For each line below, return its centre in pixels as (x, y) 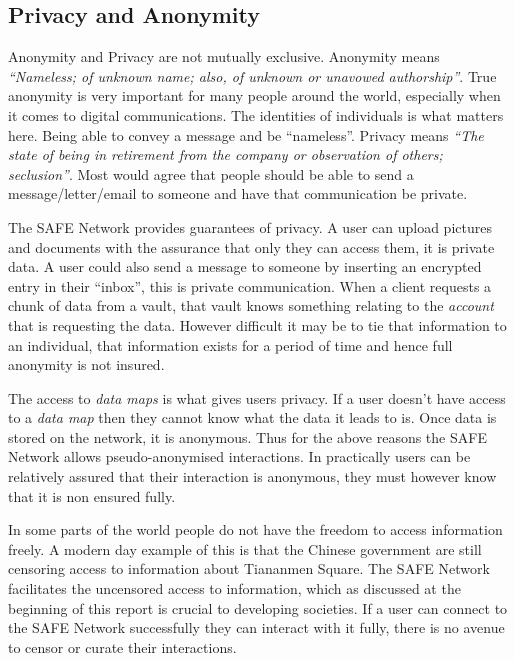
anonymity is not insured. (86, 364)
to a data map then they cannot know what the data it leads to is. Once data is (252, 417)
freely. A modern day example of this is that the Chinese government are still (245, 548)
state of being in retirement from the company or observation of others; (225, 154)
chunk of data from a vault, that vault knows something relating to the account (251, 305)
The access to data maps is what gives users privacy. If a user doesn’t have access (257, 397)
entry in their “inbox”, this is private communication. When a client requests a (250, 285)
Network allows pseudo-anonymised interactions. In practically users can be (239, 456)
